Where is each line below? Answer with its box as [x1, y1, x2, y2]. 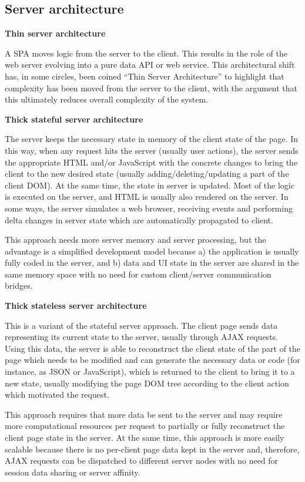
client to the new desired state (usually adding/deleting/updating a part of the [5, 167, 289, 180]
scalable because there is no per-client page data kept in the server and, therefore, [5, 443, 300, 455]
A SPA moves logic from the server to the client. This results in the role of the [5, 47, 287, 59]
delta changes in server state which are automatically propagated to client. [5, 213, 273, 226]
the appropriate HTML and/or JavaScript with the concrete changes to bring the [5, 156, 298, 168]
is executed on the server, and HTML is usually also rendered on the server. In [5, 190, 289, 203]
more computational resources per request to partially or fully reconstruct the [5, 420, 285, 432]
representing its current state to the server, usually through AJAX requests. [5, 331, 278, 343]
